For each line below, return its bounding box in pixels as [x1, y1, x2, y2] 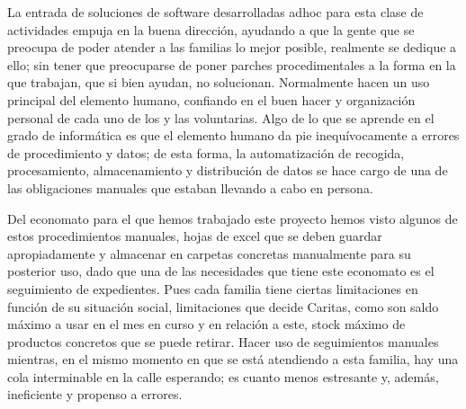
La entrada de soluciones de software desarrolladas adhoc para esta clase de [7, 3, 424, 21]
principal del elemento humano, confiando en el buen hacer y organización [7, 90, 416, 109]
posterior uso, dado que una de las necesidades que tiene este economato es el [7, 262, 435, 280]
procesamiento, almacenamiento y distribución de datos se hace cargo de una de [7, 161, 448, 180]
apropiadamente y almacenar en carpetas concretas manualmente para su [7, 244, 411, 262]
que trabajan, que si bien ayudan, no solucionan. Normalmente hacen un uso [7, 73, 430, 92]
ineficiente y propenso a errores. [7, 385, 183, 404]
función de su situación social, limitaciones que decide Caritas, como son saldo [7, 297, 439, 316]
